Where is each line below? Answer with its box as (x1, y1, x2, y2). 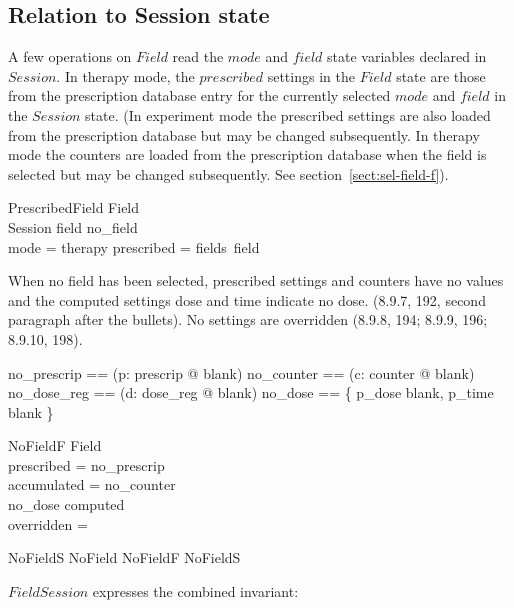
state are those (396, 65, 486, 86)
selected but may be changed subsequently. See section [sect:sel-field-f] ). (8, 163, 449, 184)
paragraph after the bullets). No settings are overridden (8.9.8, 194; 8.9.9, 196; (8, 309, 488, 330)
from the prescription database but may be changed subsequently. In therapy (8, 124, 480, 145)
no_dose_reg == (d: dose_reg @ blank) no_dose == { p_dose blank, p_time (8, 382, 494, 403)
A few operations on (8, 46, 132, 67)
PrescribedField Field (8, 197, 140, 218)
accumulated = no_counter (8, 474, 176, 495)
